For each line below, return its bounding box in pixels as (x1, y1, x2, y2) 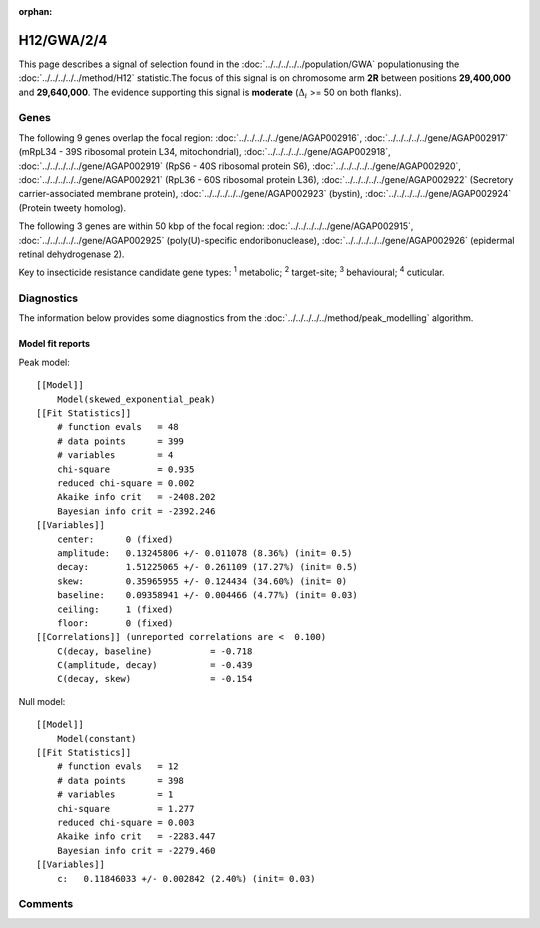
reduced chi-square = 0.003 (56, 816, 195, 828)
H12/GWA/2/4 (18, 31, 108, 49)
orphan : (18, 6, 53, 17)
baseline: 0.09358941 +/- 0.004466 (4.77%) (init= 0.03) (56, 590, 359, 601)
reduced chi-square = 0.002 (56, 478, 195, 489)
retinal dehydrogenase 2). (18, 248, 125, 260)
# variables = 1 (56, 789, 174, 800)
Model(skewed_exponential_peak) (56, 393, 216, 405)
